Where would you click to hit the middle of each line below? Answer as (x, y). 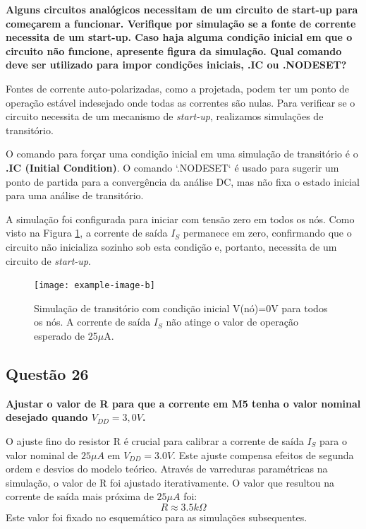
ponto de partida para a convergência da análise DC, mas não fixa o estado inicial (183, 181)
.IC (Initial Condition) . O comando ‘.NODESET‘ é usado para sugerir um (172, 167)
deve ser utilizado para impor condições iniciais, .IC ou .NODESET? (176, 65)
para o (333, 440)
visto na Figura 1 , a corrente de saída (87, 233)
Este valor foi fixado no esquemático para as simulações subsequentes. (157, 517)
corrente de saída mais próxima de (80, 496)
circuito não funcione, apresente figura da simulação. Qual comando (174, 50)
